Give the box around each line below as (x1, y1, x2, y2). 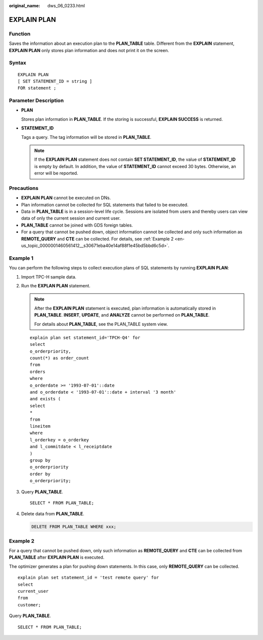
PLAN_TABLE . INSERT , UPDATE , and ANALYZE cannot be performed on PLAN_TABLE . (34, 312, 210, 318)
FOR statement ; (18, 85, 56, 91)
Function (9, 30, 31, 37)
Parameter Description (9, 97, 64, 104)
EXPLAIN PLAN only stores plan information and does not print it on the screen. (9, 47, 169, 53)
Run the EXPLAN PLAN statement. (21, 282, 91, 288)
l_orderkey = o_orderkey (30, 437, 89, 443)
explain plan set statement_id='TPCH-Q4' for (30, 335, 141, 340)
